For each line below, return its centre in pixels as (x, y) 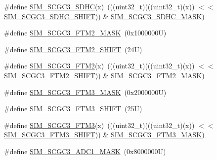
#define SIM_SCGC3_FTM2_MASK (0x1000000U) (85, 33)
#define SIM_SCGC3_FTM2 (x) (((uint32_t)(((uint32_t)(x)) (99, 66)
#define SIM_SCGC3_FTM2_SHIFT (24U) (73, 49)
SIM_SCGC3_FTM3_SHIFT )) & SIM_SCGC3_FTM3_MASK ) (104, 135)
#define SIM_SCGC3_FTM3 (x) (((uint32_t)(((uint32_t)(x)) (99, 125)
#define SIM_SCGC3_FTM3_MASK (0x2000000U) (85, 92)
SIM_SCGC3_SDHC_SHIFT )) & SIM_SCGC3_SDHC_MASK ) (104, 16)
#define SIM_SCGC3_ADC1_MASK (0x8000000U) (85, 151)
